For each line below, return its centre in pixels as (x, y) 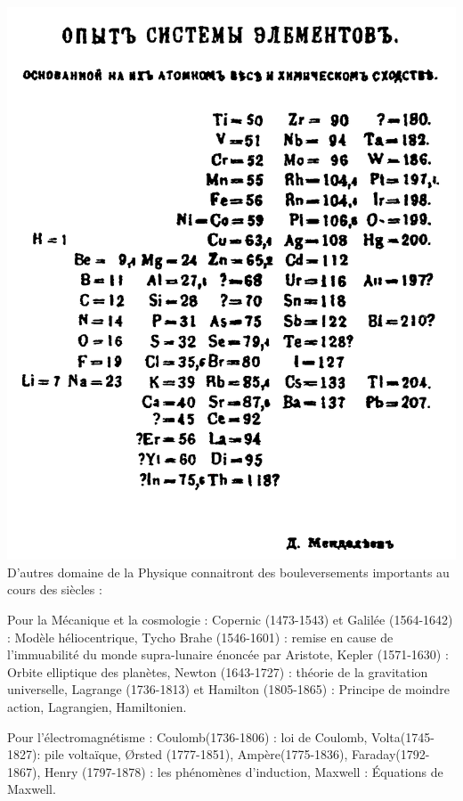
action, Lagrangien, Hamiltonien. (97, 707)
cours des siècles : (55, 589)
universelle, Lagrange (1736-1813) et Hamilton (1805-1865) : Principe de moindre (228, 689)
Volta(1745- (403, 736)
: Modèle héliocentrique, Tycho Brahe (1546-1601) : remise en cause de (200, 637)
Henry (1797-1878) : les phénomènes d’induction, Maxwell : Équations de (244, 771)
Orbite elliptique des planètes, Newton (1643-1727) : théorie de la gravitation (218, 671)
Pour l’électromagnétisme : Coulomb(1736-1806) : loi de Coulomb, (187, 736)
